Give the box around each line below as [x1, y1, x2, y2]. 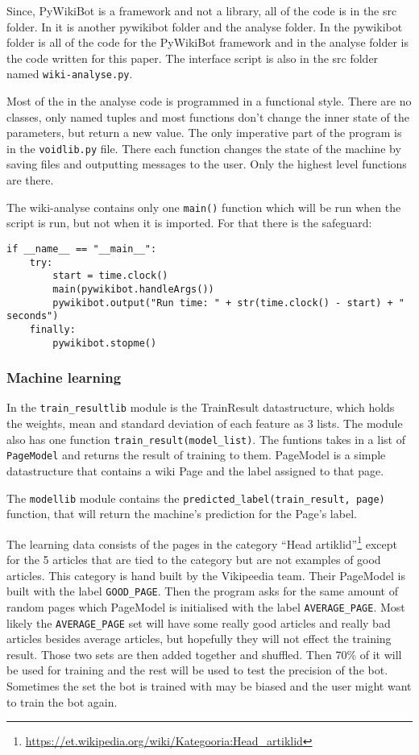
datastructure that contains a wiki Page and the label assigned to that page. [6, 462, 384, 479]
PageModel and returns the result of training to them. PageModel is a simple [6, 446, 386, 463]
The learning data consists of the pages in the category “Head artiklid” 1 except [6, 533, 397, 552]
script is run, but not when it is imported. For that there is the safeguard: [6, 214, 372, 231]
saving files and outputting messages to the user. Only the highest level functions [6, 156, 407, 172]
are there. [6, 172, 54, 189]
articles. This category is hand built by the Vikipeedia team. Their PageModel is [6, 566, 405, 583]
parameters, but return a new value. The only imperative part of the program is [6, 124, 402, 141]
